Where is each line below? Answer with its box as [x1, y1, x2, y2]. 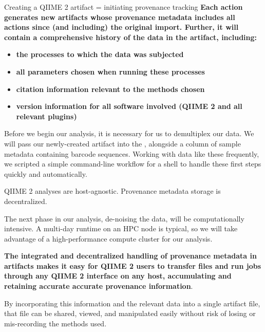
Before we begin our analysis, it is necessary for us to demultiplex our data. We [4, 128, 254, 139]
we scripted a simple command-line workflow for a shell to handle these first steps [4, 158, 261, 169]
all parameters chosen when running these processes [16, 66, 205, 77]
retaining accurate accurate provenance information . [4, 281, 193, 291]
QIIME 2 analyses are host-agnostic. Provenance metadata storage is [4, 186, 221, 196]
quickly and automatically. [4, 168, 87, 179]
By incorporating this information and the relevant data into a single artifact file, [4, 298, 260, 308]
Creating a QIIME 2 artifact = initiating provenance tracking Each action [4, 2, 243, 12]
